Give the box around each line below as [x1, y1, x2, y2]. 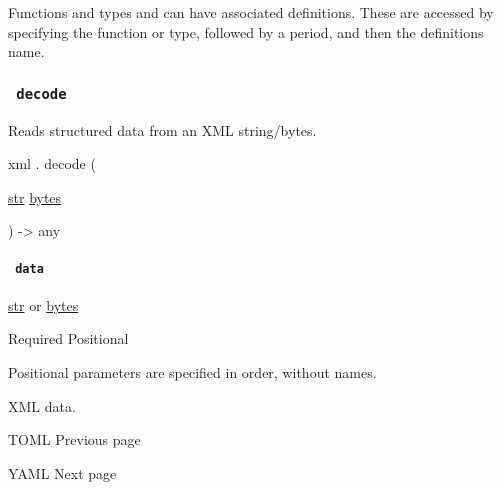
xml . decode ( [8, 153, 96, 174]
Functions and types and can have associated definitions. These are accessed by [8, 2, 494, 22]
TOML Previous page [8, 429, 141, 450]
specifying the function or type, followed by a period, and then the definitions [8, 21, 484, 42]
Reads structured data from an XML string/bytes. [8, 119, 317, 140]
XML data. [8, 395, 76, 416]
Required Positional [8, 328, 129, 349]
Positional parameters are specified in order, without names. [8, 361, 377, 382]
